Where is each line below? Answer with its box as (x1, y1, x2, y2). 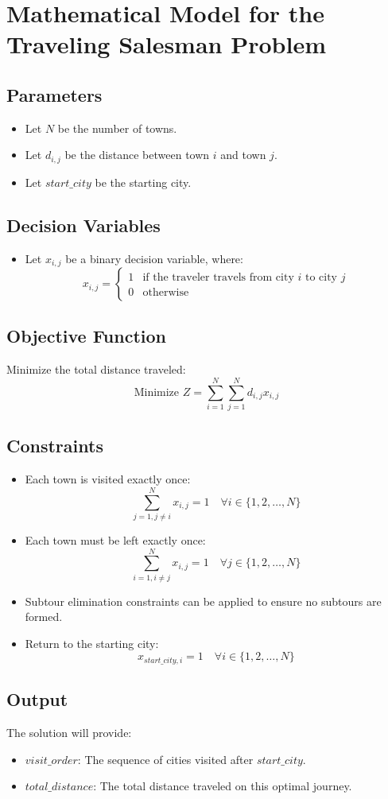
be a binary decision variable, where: (65, 250, 243, 266)
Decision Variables (6, 212, 161, 237)
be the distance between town (64, 146, 210, 163)
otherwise (142, 287, 189, 299)
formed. (25, 608, 63, 625)
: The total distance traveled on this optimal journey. (93, 778, 352, 794)
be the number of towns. (57, 119, 177, 136)
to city (305, 272, 337, 284)
